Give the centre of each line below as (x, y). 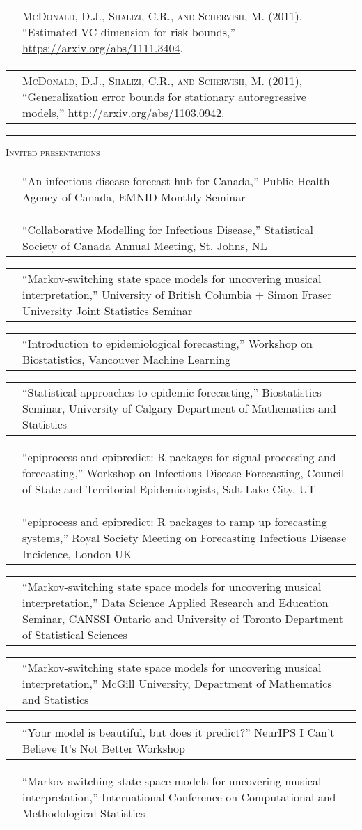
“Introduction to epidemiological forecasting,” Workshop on (167, 343)
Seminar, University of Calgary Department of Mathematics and (179, 408)
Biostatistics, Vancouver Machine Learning (127, 359)
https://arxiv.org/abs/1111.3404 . (103, 48)
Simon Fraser (300, 294)
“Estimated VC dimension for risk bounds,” (129, 32)
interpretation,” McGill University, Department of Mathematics (177, 683)
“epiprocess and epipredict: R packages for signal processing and (179, 456)
